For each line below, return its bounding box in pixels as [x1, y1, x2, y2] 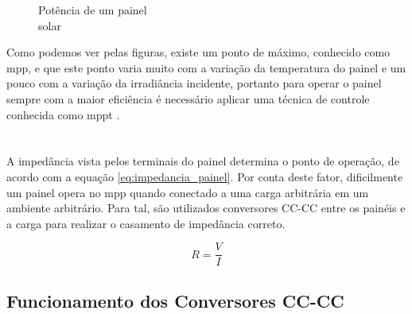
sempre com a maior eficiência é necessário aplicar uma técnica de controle [6, 90, 370, 107]
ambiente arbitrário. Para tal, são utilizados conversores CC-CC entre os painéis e [6, 200, 406, 216]
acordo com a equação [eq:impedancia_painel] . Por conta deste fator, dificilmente [6, 168, 403, 184]
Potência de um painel [38, 2, 147, 17]
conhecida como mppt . [6, 106, 120, 122]
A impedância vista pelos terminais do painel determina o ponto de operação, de [6, 153, 399, 169]
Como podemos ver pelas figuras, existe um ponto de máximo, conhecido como [6, 44, 391, 60]
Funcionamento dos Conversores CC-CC [6, 288, 344, 312]
